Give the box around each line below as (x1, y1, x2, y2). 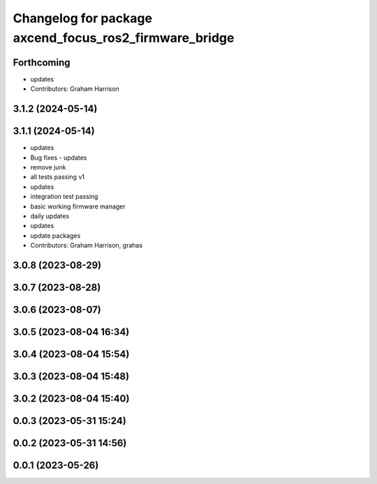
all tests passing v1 (30, 173, 85, 181)
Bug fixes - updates (30, 153, 87, 162)
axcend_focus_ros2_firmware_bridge (13, 30, 235, 45)
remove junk (30, 162, 66, 171)
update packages (30, 231, 81, 240)
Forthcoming (13, 56, 71, 68)
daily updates (30, 211, 70, 220)
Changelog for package (13, 10, 153, 26)
